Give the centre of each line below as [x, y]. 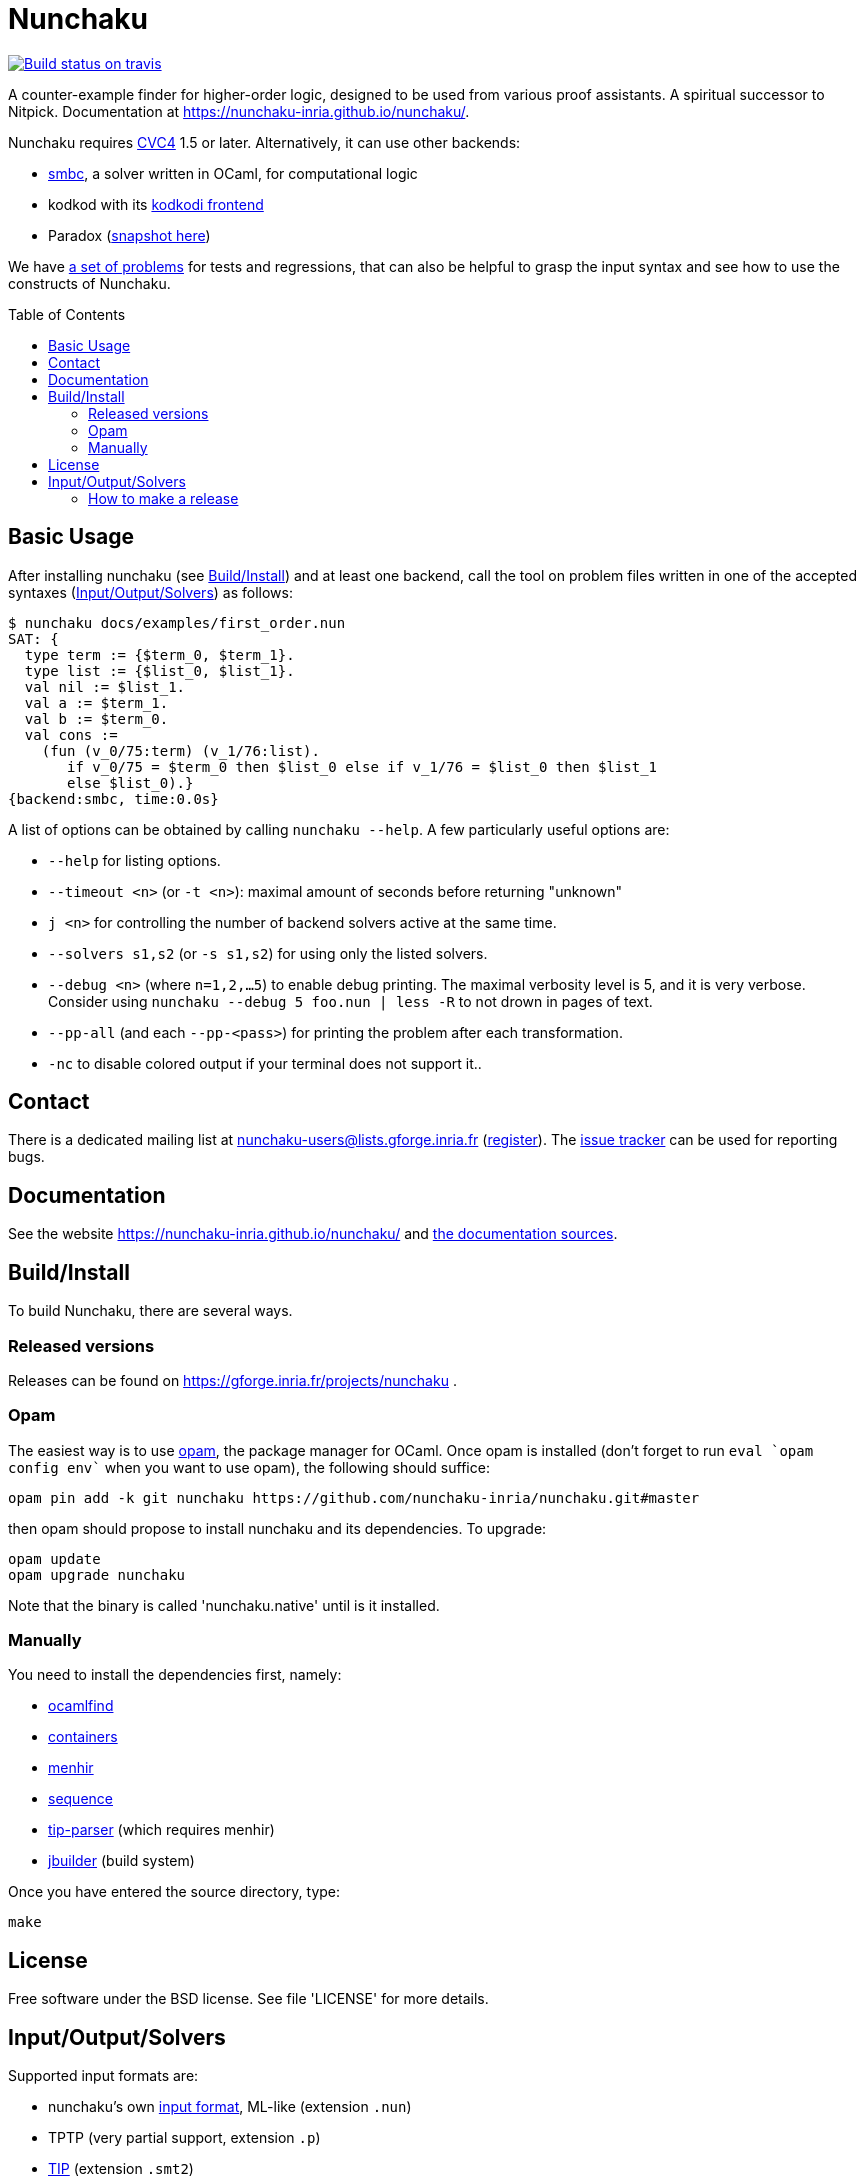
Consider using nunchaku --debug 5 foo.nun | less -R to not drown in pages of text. [350, 1001]
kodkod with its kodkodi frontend [156, 204]
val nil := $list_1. [105, 686]
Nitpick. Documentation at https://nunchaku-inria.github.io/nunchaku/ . [239, 111]
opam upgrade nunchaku [97, 1574]
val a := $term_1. [96, 702]
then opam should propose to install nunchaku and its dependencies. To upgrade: [277, 1528]
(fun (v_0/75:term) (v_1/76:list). [180, 750]
